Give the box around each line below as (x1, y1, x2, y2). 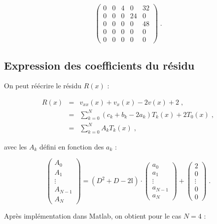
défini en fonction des (39, 141, 104, 151)
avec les (4, 141, 27, 151)
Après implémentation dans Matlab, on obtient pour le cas (4, 211, 181, 221)
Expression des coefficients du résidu (4, 57, 195, 73)
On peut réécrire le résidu (4, 80, 81, 91)
